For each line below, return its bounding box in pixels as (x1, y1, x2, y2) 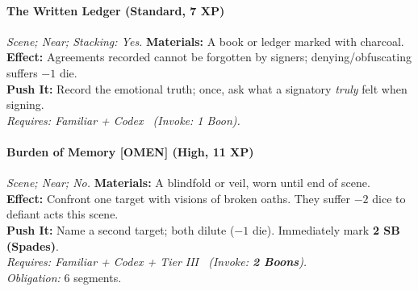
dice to (372, 189, 406, 206)
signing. (6, 96, 44, 113)
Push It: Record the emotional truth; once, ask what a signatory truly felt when (6, 80, 408, 97)
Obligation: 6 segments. (6, 268, 122, 285)
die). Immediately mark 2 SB (252, 221, 400, 238)
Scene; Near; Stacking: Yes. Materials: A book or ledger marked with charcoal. (6, 32, 404, 49)
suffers (6, 64, 38, 81)
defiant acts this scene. (6, 206, 119, 222)
